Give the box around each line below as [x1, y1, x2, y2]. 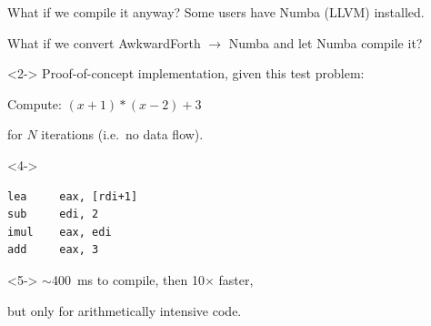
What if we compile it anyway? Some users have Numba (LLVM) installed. [7, 3, 425, 21]
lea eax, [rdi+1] [7, 189, 138, 203]
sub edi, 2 [7, 208, 99, 221]
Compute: [7, 94, 62, 113]
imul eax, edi [7, 225, 112, 239]
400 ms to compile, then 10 [51, 270, 205, 289]
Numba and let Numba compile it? [228, 33, 423, 52]
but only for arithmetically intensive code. [7, 301, 242, 320]
